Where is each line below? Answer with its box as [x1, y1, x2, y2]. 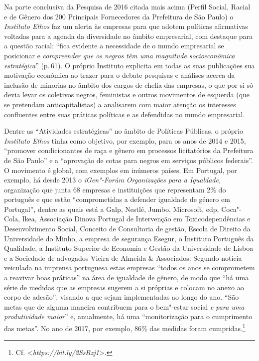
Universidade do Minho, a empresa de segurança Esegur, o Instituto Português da [4, 233, 254, 243]
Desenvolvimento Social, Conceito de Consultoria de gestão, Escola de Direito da [4, 223, 251, 234]
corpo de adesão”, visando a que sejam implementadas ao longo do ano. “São [4, 292, 239, 302]
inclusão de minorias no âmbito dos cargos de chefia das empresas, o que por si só [4, 79, 254, 90]
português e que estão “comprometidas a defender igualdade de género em [4, 194, 230, 204]
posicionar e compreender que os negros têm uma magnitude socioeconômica [4, 50, 235, 60]
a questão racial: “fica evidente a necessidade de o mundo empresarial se [4, 40, 224, 51]
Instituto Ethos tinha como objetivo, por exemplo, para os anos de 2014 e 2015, [4, 135, 246, 146]
